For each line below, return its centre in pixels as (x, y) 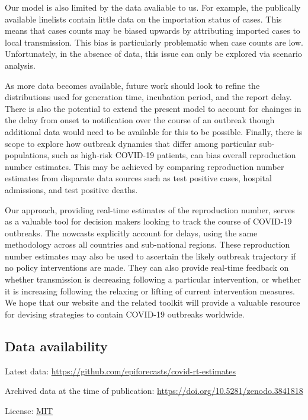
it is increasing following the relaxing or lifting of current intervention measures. (150, 291)
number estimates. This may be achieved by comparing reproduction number (145, 166)
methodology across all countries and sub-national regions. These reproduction (147, 244)
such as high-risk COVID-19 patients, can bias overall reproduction (174, 155)
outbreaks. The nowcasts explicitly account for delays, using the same (131, 233)
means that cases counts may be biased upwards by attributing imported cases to (153, 31)
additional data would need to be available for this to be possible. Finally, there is (154, 131)
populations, (27, 155)
